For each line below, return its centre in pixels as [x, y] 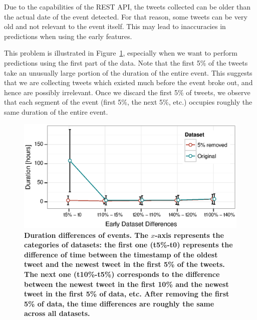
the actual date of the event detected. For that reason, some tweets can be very [126, 16]
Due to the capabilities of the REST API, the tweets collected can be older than [127, 7]
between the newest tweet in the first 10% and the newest [126, 284]
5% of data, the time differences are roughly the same [119, 303]
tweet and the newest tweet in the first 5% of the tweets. [124, 264]
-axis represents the [189, 235]
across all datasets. [57, 313]
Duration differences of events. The [86, 235]
